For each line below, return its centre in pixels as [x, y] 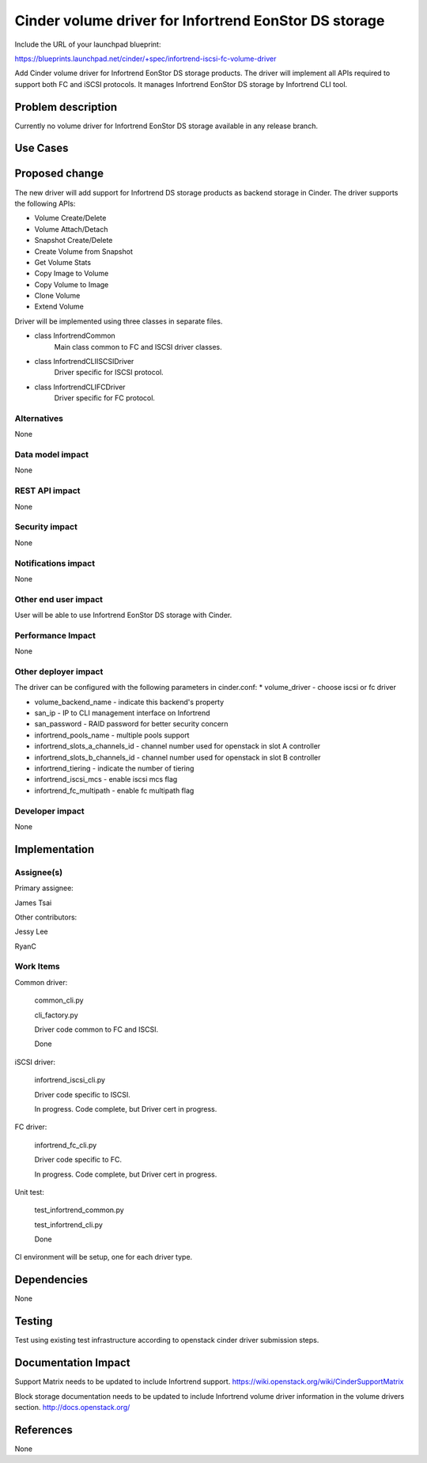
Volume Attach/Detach [71, 229]
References [43, 1429]
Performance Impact [55, 635]
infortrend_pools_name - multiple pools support [112, 735]
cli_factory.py [56, 1015]
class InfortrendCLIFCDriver [80, 387]
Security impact [46, 527]
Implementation [55, 849]
